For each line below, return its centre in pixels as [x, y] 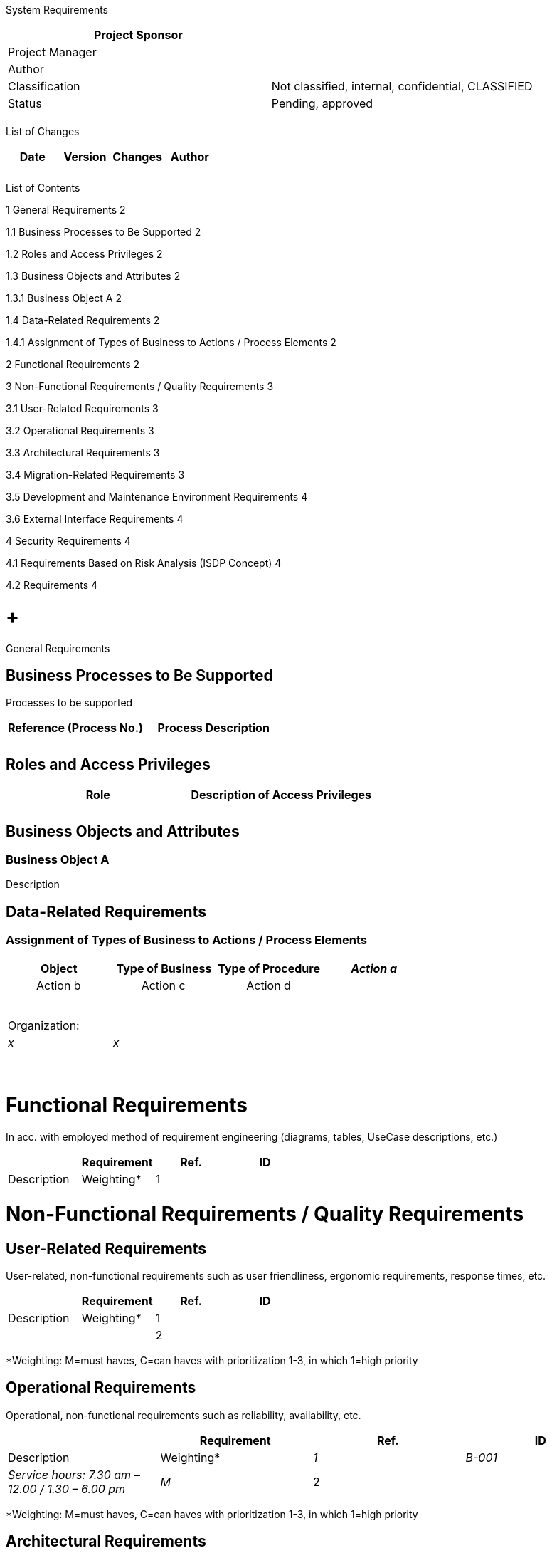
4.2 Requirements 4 [52, 585]
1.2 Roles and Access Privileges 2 [84, 254]
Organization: [44, 1025]
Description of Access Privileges [281, 795]
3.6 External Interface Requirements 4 [95, 519]
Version [85, 157]
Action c [163, 985]
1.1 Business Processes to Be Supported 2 [103, 232]
